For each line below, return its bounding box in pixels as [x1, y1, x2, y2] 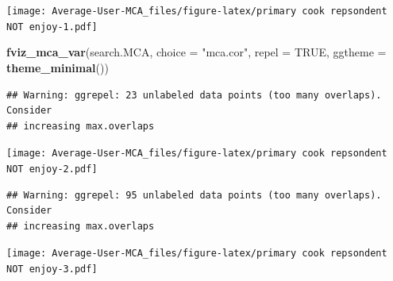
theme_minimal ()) [6, 59, 109, 75]
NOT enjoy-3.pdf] [6, 264, 98, 275]
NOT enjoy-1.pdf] [6, 21, 98, 33]
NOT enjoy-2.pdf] [6, 163, 98, 175]
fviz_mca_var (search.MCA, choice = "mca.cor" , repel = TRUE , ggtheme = [6, 44, 387, 60]
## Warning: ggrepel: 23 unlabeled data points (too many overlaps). [6, 89, 382, 101]
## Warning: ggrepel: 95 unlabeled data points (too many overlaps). [6, 189, 382, 201]
